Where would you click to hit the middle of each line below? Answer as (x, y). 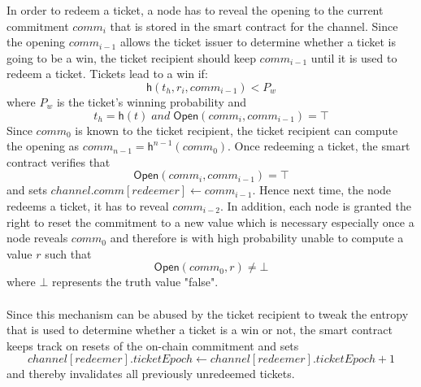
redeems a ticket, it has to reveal (88, 205)
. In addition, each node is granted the (315, 205)
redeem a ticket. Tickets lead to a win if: (107, 74)
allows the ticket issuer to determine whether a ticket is (258, 42)
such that (68, 253)
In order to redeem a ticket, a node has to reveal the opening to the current (195, 10)
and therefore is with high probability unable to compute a (257, 238)
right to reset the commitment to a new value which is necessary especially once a (210, 222)
